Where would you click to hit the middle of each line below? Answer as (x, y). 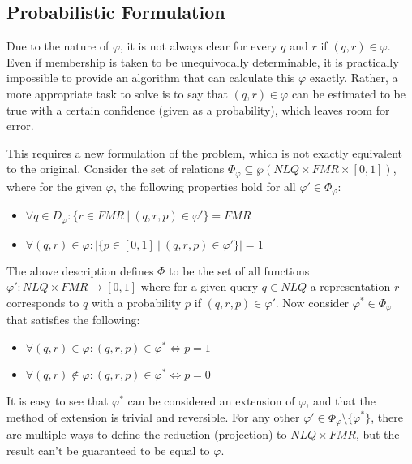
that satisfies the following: (73, 320)
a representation (350, 286)
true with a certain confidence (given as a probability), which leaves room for (198, 109)
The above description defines (80, 270)
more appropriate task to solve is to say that (118, 93)
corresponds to (43, 302)
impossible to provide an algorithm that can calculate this (151, 78)
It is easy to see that (58, 400)
